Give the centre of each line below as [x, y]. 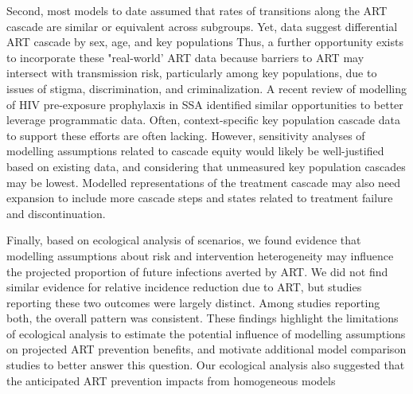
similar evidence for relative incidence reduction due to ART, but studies [184, 287]
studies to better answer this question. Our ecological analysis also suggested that [206, 365]
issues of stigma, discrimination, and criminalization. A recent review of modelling [206, 88]
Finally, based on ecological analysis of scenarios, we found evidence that [184, 240]
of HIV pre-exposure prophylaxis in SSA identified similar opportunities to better [205, 104]
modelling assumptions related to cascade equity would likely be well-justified [195, 151]
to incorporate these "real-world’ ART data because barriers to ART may [185, 57]
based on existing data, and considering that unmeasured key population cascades [206, 166]
